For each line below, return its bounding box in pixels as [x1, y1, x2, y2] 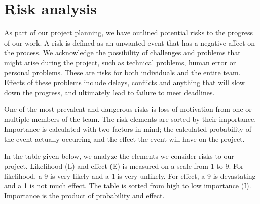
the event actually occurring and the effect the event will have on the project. [4, 134, 245, 144]
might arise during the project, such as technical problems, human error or [4, 57, 236, 67]
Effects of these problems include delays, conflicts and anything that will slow [4, 77, 245, 88]
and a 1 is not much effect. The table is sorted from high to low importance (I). [4, 180, 251, 191]
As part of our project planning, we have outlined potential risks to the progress [4, 27, 253, 38]
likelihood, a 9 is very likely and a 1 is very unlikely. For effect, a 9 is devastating [4, 170, 256, 181]
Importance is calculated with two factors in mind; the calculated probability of [4, 124, 251, 134]
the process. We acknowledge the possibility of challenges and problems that [4, 47, 241, 58]
